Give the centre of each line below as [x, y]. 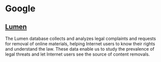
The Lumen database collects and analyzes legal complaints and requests [80, 38]
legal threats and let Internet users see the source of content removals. [78, 54]
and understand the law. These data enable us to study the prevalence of [80, 49]
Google [20, 9]
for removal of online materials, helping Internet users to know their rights [80, 44]
